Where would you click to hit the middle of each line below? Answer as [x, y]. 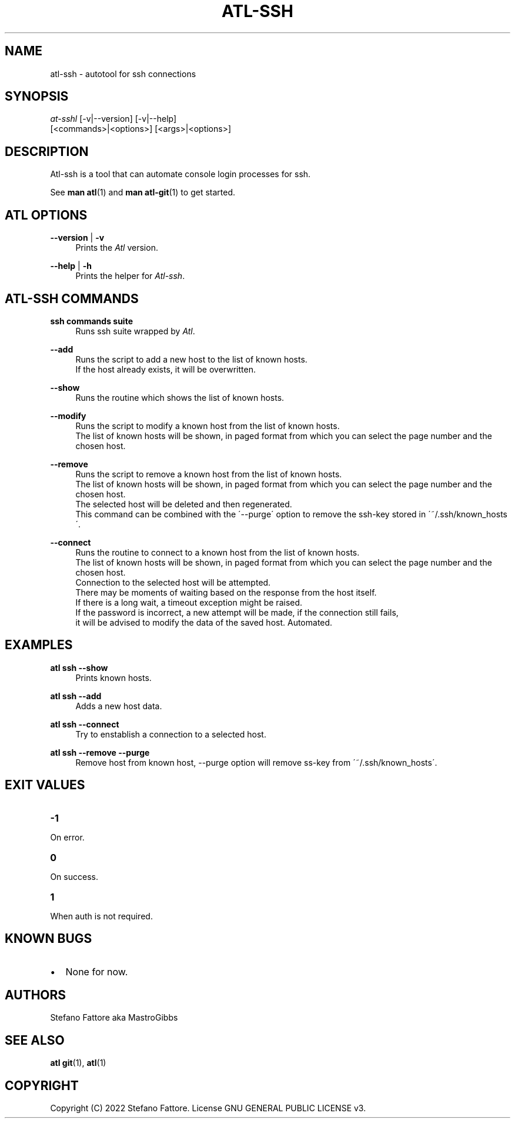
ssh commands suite [91, 321]
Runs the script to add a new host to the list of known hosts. [191, 359]
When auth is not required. [101, 916]
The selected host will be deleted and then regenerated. [184, 504]
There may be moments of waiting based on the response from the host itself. [226, 592]
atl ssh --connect [85, 724]
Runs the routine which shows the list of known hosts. [180, 397]
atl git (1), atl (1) [78, 1063]
